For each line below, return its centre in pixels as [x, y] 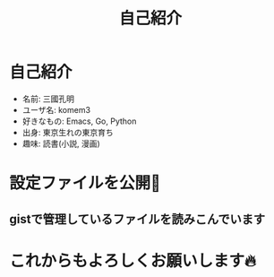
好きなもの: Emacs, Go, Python [79, 121]
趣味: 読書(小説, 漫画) [61, 143]
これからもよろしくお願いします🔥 [133, 260]
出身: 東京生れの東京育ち [68, 132]
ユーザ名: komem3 [56, 109]
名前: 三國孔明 [48, 99]
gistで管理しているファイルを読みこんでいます [137, 219]
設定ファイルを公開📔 [85, 183]
